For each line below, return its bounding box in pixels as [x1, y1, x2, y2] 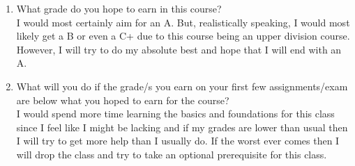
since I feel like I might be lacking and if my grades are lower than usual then [16, 119, 348, 134]
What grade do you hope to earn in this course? [16, 1, 222, 15]
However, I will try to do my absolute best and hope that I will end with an [16, 42, 342, 56]
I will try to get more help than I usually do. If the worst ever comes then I [16, 133, 340, 148]
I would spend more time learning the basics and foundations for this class [16, 106, 335, 121]
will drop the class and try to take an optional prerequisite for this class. [16, 147, 327, 161]
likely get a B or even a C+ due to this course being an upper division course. [16, 28, 350, 43]
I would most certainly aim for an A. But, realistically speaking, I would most [16, 15, 350, 29]
